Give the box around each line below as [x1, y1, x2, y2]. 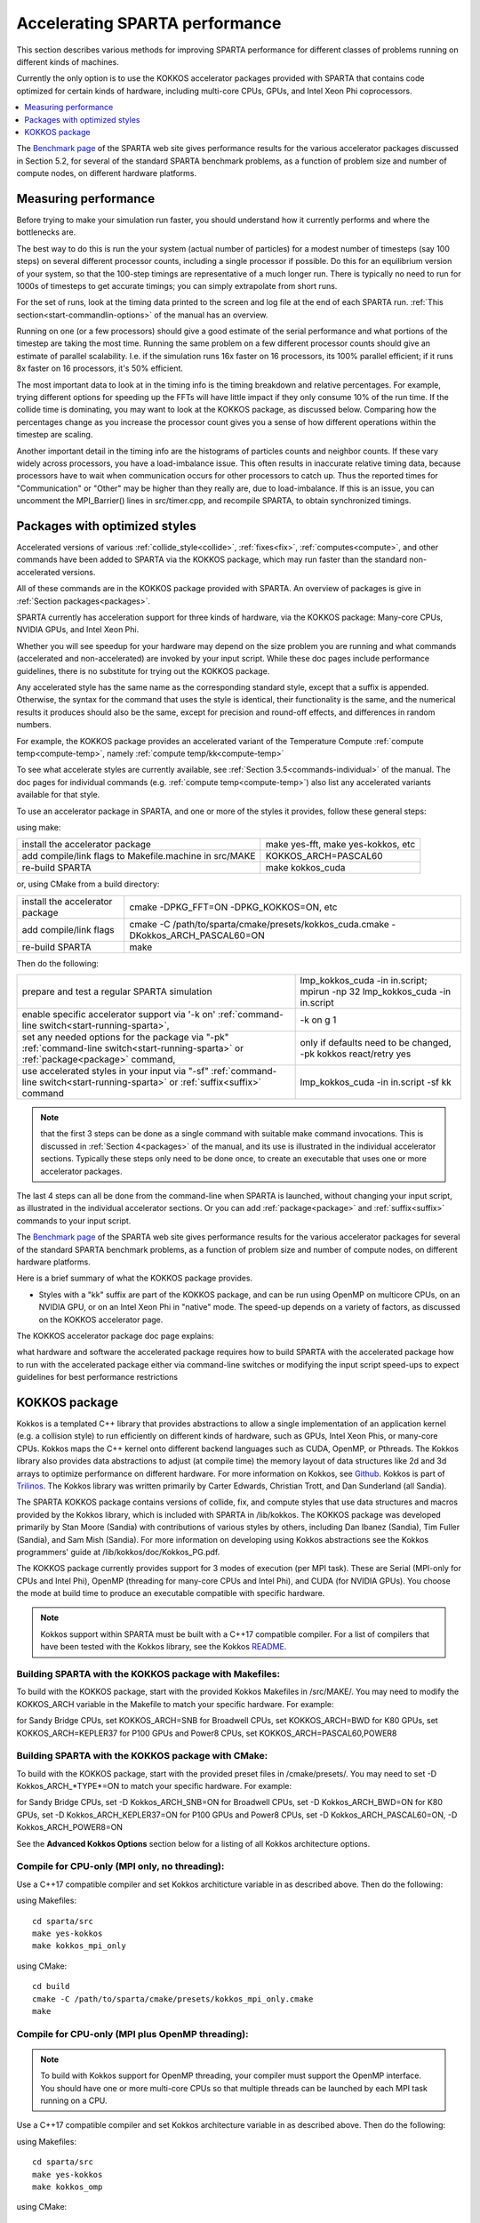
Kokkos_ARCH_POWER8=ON [16, 1822, 124, 1833]
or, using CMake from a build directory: [16, 879, 160, 889]
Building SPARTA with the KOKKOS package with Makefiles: [16, 1668, 280, 1681]
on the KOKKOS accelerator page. [38, 1314, 164, 1325]
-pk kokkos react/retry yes [300, 1047, 412, 1060]
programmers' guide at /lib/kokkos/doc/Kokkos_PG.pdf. [16, 1546, 220, 1557]
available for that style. [16, 790, 100, 800]
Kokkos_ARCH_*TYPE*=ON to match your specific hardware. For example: [16, 1781, 292, 1792]
